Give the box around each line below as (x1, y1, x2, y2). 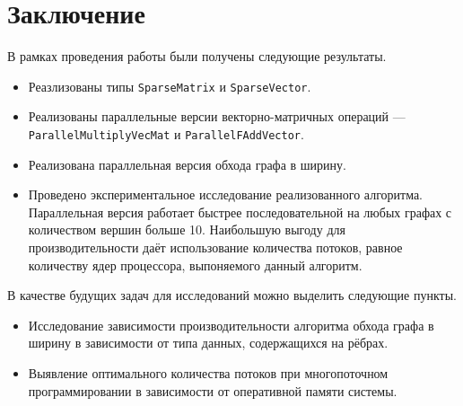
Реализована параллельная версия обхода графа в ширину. (28, 154, 346, 173)
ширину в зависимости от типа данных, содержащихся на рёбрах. (28, 333, 389, 352)
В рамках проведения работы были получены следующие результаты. (7, 47, 387, 66)
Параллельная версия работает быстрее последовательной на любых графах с (28, 202, 452, 221)
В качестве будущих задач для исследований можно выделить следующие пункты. (7, 286, 457, 304)
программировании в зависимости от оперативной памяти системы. (28, 381, 397, 400)
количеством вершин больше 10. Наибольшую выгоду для (28, 220, 345, 239)
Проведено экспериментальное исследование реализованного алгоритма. (28, 185, 424, 204)
